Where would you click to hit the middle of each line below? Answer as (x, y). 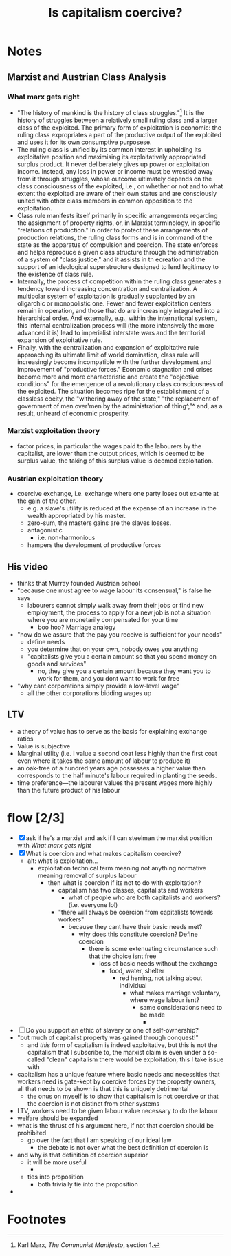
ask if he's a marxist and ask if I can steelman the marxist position (119, 838)
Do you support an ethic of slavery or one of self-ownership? (112, 1030)
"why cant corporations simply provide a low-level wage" (98, 686)
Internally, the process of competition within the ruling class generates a (119, 281)
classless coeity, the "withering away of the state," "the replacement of (118, 399)
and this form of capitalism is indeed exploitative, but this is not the (122, 1045)
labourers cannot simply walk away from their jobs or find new (116, 605)
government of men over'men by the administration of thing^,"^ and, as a (120, 406)
